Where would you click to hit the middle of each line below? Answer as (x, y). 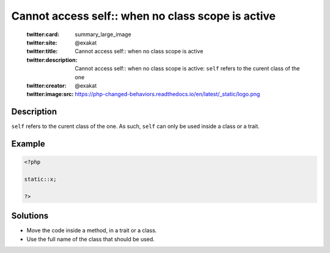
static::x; (40, 179)
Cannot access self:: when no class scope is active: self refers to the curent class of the (187, 69)
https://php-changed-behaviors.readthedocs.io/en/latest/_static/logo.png (167, 94)
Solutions (30, 216)
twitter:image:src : (50, 94)
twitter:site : (42, 42)
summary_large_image (103, 34)
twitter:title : (42, 51)
